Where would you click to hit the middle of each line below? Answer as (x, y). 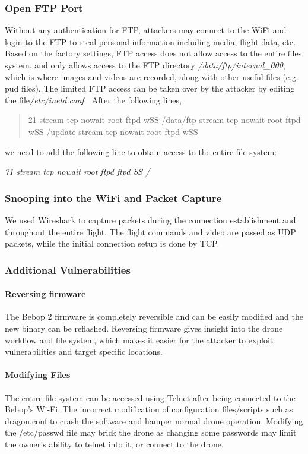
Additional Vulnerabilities (68, 269)
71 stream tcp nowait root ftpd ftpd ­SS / (77, 171)
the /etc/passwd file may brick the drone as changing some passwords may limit (151, 432)
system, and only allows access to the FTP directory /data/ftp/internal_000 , (145, 65)
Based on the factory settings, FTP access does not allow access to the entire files (153, 53)
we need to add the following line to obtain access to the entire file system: (141, 151)
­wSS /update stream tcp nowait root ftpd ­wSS (113, 131)
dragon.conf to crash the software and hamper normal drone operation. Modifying (154, 420)
